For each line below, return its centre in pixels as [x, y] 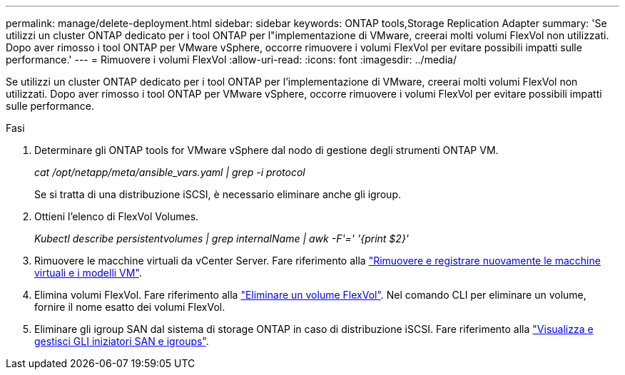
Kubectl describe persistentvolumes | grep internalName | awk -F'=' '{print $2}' [222, 238]
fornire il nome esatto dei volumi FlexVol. [130, 307]
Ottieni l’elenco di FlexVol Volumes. [117, 216]
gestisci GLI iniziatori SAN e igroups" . [122, 341]
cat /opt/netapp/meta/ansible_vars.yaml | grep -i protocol [170, 172]
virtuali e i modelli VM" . [88, 273]
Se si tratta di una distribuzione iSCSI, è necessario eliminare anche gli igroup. [218, 194]
